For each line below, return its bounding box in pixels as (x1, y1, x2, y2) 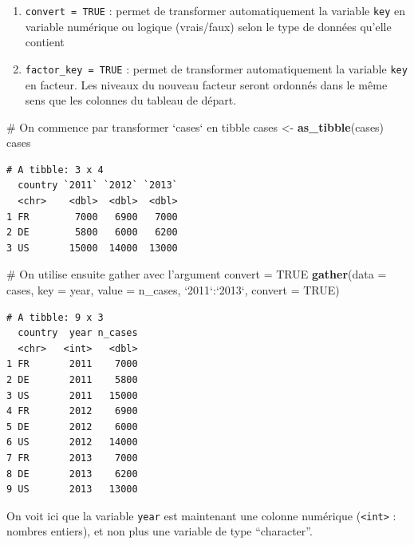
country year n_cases (18, 327, 138, 339)
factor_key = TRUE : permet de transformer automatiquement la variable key (25, 60, 408, 77)
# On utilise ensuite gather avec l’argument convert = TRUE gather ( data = (6, 266, 387, 282)
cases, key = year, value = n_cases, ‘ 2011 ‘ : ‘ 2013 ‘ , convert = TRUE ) (6, 282, 340, 298)
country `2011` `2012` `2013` (18, 180, 178, 192)
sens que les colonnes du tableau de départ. (25, 92, 237, 109)
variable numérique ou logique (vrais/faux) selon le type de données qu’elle (25, 18, 392, 34)
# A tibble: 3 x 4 (6, 164, 104, 176)
